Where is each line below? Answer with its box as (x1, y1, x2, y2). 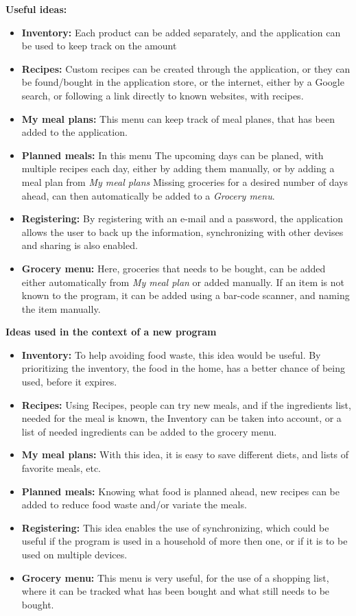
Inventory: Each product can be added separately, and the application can (21, 25, 341, 39)
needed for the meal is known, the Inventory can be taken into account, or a (21, 411, 342, 425)
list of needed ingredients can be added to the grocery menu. (21, 424, 277, 438)
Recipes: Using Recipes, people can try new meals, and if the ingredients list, (21, 397, 351, 412)
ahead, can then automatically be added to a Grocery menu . (21, 188, 275, 202)
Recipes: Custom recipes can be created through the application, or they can (21, 61, 351, 75)
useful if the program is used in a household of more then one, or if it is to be (21, 534, 348, 548)
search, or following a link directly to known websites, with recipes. (21, 88, 304, 102)
